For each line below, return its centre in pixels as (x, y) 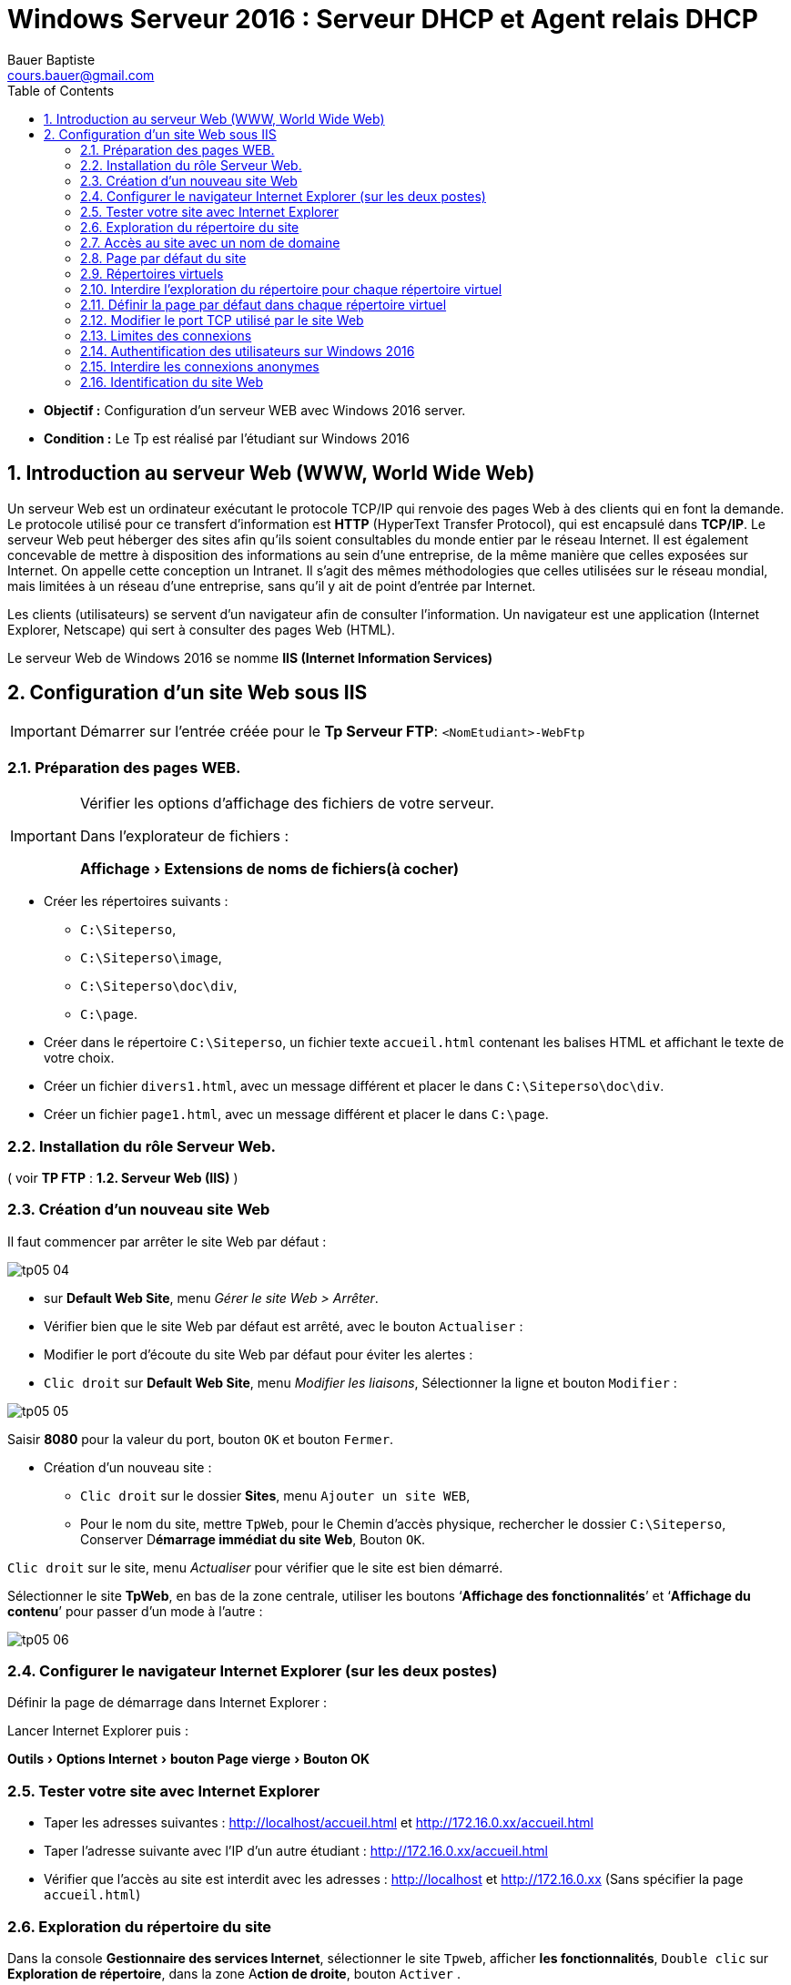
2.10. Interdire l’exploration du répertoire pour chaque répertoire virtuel (291, 289)
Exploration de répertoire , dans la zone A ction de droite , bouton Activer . (234, 1973)
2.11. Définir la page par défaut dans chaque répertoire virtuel (264, 304)
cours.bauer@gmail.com (81, 75)
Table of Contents (61, 90)
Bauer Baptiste (51, 59)
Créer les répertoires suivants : (136, 901)
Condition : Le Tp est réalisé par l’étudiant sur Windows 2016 (227, 438)
